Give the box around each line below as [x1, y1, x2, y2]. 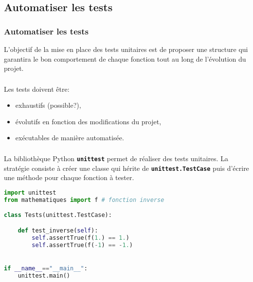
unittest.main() [18, 272, 71, 279]
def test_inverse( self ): [18, 227, 98, 234]
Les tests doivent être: [4, 83, 70, 94]
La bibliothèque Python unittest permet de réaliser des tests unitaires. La [4, 153, 228, 163]
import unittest [4, 189, 56, 196]
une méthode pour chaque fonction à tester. [4, 172, 134, 182]
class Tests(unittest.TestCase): [4, 212, 112, 219]
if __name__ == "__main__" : [4, 265, 88, 272]
